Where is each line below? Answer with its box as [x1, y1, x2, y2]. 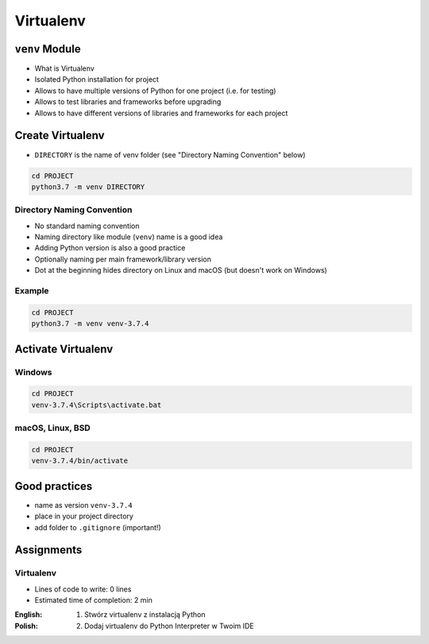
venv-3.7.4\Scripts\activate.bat [31, 400, 162, 409]
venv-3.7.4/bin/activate [31, 456, 129, 465]
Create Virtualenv [14, 129, 105, 142]
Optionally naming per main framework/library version [34, 254, 212, 264]
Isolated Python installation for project [34, 75, 159, 84]
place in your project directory [34, 511, 134, 521]
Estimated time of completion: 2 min [34, 596, 153, 605]
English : [14, 610, 43, 619]
